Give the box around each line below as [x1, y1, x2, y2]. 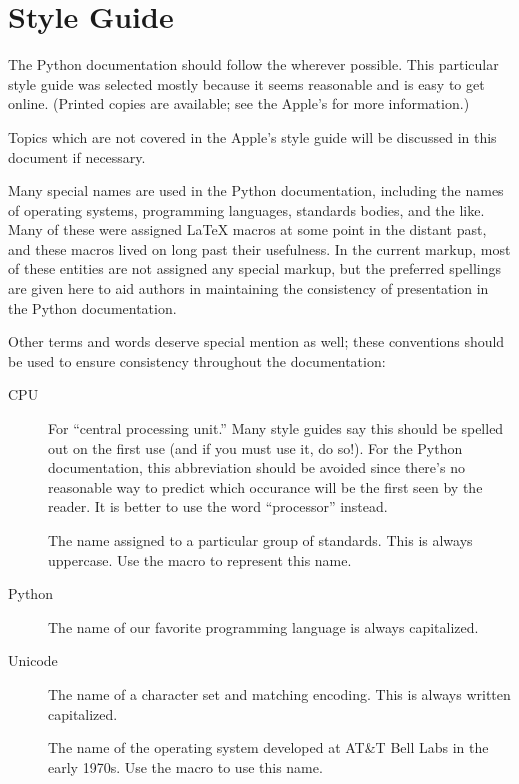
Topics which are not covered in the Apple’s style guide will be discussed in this [8, 126, 497, 147]
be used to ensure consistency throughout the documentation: [8, 350, 386, 371]
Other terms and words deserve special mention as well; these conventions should [8, 331, 505, 352]
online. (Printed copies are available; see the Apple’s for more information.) [8, 93, 470, 114]
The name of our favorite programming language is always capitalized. [48, 616, 479, 637]
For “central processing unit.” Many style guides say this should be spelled [48, 418, 504, 439]
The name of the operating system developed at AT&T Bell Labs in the [48, 737, 489, 758]
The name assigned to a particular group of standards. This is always [48, 530, 473, 550]
